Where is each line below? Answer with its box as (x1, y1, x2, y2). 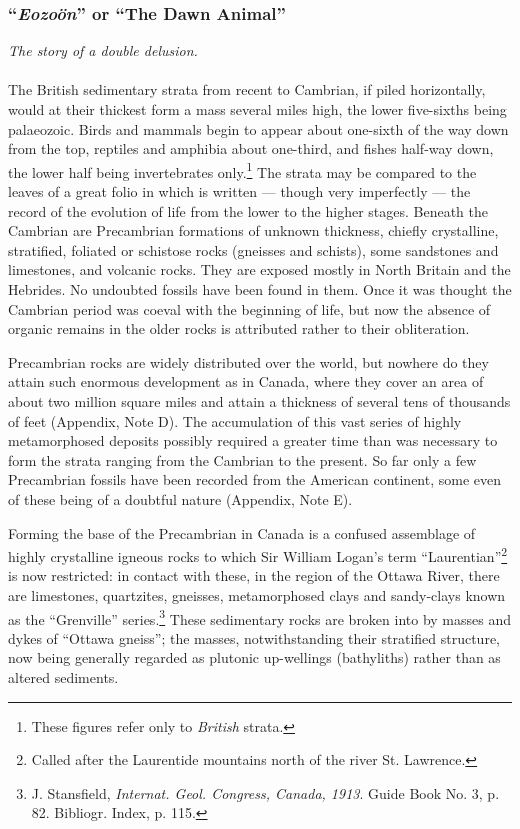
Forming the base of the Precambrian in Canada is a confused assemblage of (8, 522, 476, 543)
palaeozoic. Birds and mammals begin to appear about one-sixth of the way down (8, 118, 509, 139)
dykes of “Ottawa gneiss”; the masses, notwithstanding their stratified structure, (8, 627, 500, 648)
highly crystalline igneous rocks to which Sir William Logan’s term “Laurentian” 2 (8, 543, 508, 566)
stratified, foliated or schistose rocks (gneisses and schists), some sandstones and (8, 239, 499, 260)
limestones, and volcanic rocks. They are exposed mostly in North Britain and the (8, 259, 511, 280)
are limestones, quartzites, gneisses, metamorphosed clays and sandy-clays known (8, 584, 506, 605)
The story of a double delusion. (8, 40, 198, 61)
